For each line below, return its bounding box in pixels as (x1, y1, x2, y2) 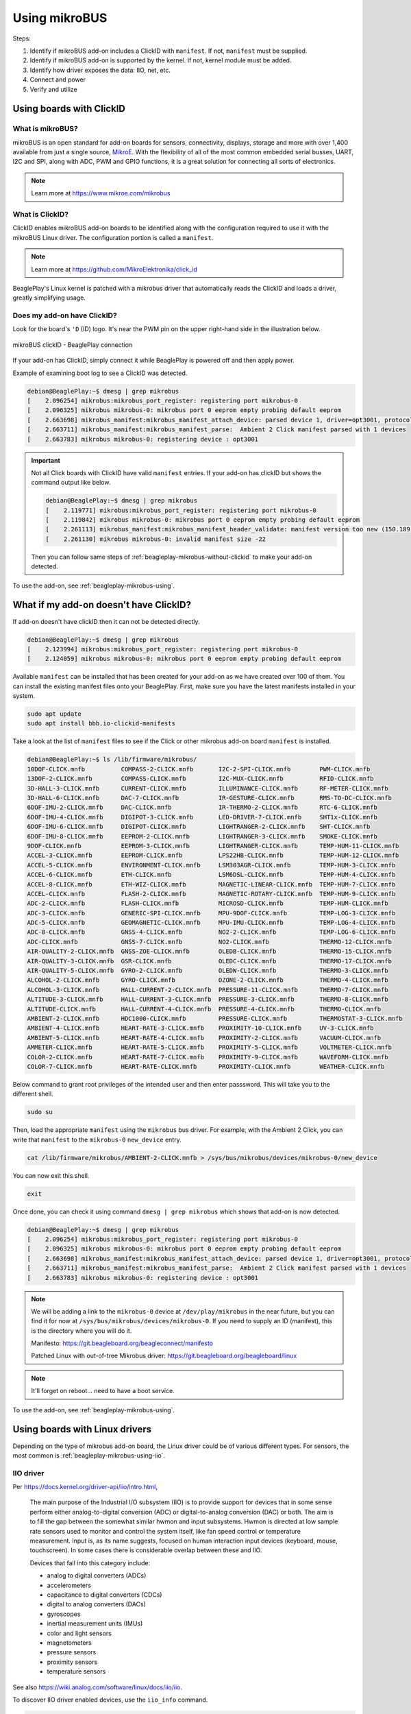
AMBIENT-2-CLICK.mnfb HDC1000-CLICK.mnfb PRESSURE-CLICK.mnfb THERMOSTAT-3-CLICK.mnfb (27, 1015, 403, 1022)
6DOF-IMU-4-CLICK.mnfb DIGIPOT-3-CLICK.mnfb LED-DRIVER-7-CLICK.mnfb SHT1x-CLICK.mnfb (27, 813, 378, 821)
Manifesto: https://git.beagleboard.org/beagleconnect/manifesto (31, 1339, 214, 1347)
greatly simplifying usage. (12, 293, 86, 302)
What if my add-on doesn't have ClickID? (12, 599, 192, 611)
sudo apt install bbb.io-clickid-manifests (27, 720, 176, 727)
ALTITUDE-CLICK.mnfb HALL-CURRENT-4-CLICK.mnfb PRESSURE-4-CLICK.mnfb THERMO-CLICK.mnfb (27, 1005, 382, 1013)
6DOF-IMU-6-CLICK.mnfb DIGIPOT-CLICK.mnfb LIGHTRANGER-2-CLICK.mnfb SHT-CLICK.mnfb (27, 823, 371, 831)
